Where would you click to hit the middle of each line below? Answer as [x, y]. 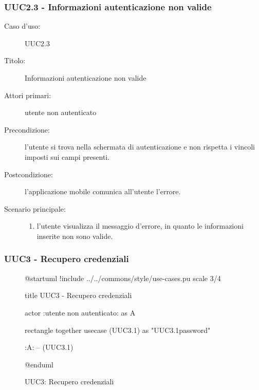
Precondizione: [27, 129]
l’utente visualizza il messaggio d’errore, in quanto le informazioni [140, 226]
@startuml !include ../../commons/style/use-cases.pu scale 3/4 [123, 278]
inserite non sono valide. [75, 236]
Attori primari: [28, 95]
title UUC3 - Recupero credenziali [78, 295]
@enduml [39, 364]
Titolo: [15, 60]
